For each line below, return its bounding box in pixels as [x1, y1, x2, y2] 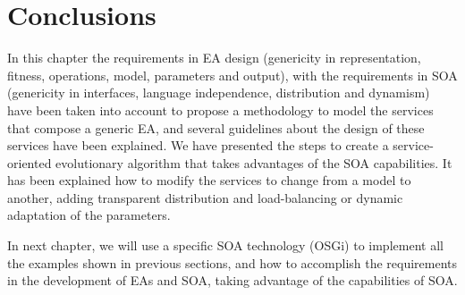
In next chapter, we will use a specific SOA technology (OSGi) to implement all [7, 236, 444, 255]
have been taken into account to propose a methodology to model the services [7, 100, 434, 119]
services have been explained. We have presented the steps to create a [7, 136, 389, 155]
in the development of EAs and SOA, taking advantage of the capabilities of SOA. [7, 271, 458, 290]
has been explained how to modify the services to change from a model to [7, 171, 411, 190]
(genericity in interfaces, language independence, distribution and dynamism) [7, 83, 430, 102]
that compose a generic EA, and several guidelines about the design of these [7, 118, 425, 137]
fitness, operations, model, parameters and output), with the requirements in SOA [7, 65, 458, 84]
